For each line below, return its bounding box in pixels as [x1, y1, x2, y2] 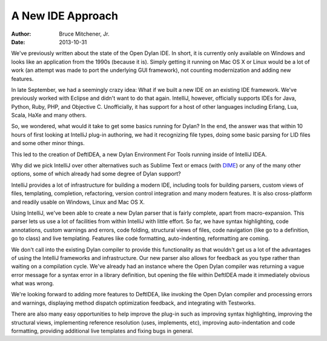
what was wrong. [11, 280, 54, 287]
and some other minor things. [11, 140, 85, 147]
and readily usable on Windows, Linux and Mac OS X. [11, 198, 145, 206]
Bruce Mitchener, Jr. [59, 30, 110, 37]
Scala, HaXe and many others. [11, 112, 87, 119]
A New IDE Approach [11, 9, 118, 22]
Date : [11, 38, 25, 45]
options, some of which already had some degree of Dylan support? [11, 170, 181, 178]
